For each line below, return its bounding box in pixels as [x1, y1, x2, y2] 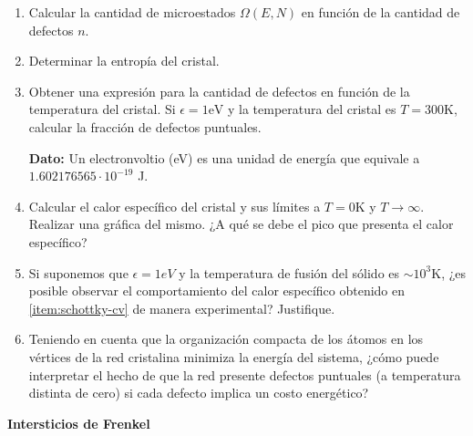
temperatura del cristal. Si [28, 99, 176, 119]
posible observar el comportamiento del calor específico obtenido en [28, 281, 405, 300]
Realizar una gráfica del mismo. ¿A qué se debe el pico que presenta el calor [28, 214, 454, 234]
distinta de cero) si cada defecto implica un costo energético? [28, 383, 369, 402]
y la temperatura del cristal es [228, 99, 396, 119]
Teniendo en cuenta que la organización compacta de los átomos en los [28, 329, 424, 348]
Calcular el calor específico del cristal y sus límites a [28, 196, 321, 215]
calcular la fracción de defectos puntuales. [28, 117, 262, 136]
